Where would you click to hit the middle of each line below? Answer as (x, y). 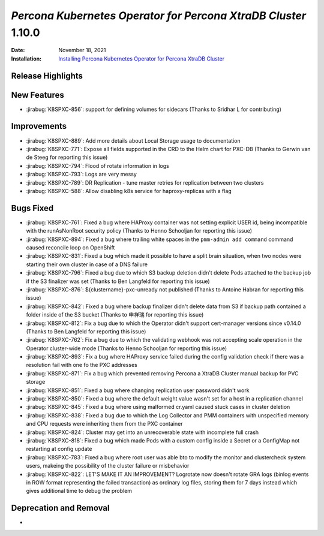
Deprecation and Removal (60, 508)
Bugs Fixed (32, 208)
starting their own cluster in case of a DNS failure (87, 264)
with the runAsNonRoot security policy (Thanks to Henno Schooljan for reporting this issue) (139, 231)
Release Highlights (47, 76)
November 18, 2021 (82, 50)
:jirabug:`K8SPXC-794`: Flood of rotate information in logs (97, 165)
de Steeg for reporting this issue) (67, 157)
